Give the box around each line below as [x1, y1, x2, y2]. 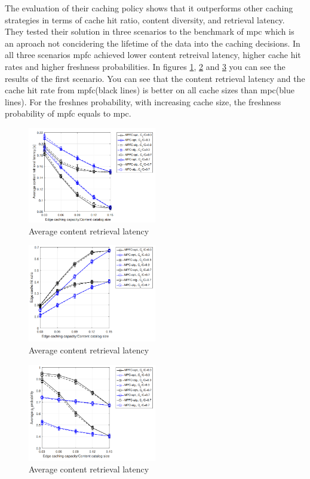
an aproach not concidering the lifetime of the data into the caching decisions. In [5, 36, 300, 49]
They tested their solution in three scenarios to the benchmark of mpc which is [5, 25, 294, 38]
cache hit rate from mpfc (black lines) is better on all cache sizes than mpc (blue [5, 84, 294, 96]
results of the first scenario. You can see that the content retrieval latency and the [5, 72, 305, 84]
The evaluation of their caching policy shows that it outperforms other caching [5, 2, 293, 14]
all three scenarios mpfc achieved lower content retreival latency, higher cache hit [5, 48, 301, 61]
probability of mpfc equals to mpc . [5, 107, 131, 120]
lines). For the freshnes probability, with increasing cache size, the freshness [5, 95, 281, 108]
